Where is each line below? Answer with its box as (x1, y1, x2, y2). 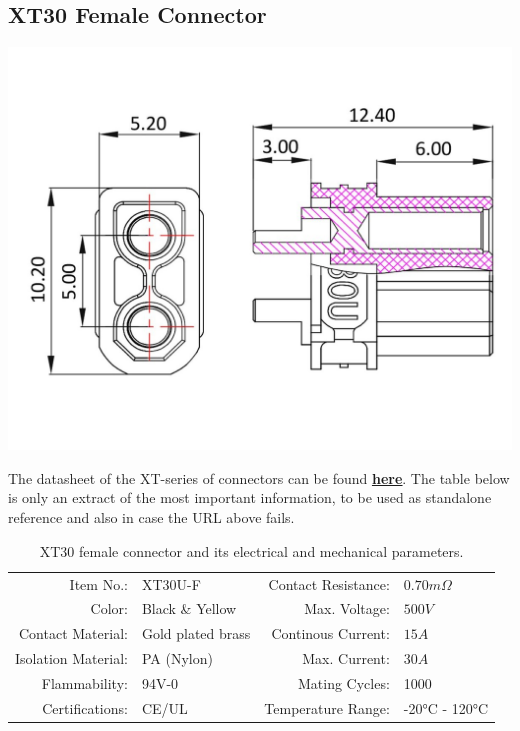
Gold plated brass (141, 623, 251, 644)
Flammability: (41, 672, 128, 693)
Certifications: (42, 697, 128, 718)
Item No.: (69, 573, 128, 594)
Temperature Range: (264, 697, 390, 718)
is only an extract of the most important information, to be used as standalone (8, 487, 492, 508)
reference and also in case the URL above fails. (8, 507, 295, 528)
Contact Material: (18, 623, 128, 644)
